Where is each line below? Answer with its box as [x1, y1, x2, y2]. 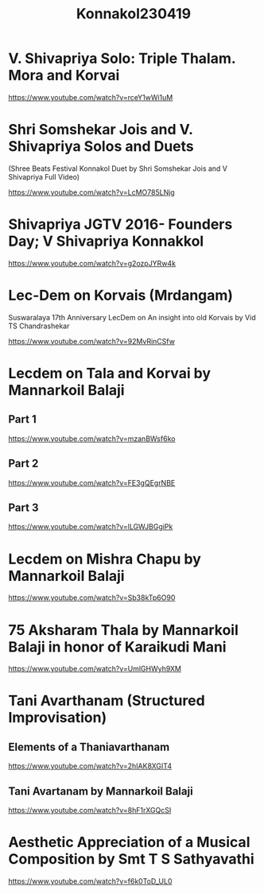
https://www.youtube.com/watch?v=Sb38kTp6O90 [8, 593, 176, 602]
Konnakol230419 [76, 5, 192, 23]
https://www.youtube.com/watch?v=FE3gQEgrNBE [8, 478, 176, 487]
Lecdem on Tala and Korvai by [8, 364, 212, 382]
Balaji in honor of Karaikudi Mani [8, 637, 227, 656]
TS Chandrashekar [8, 321, 70, 331]
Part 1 [8, 412, 37, 426]
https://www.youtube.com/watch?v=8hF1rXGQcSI [8, 806, 172, 815]
